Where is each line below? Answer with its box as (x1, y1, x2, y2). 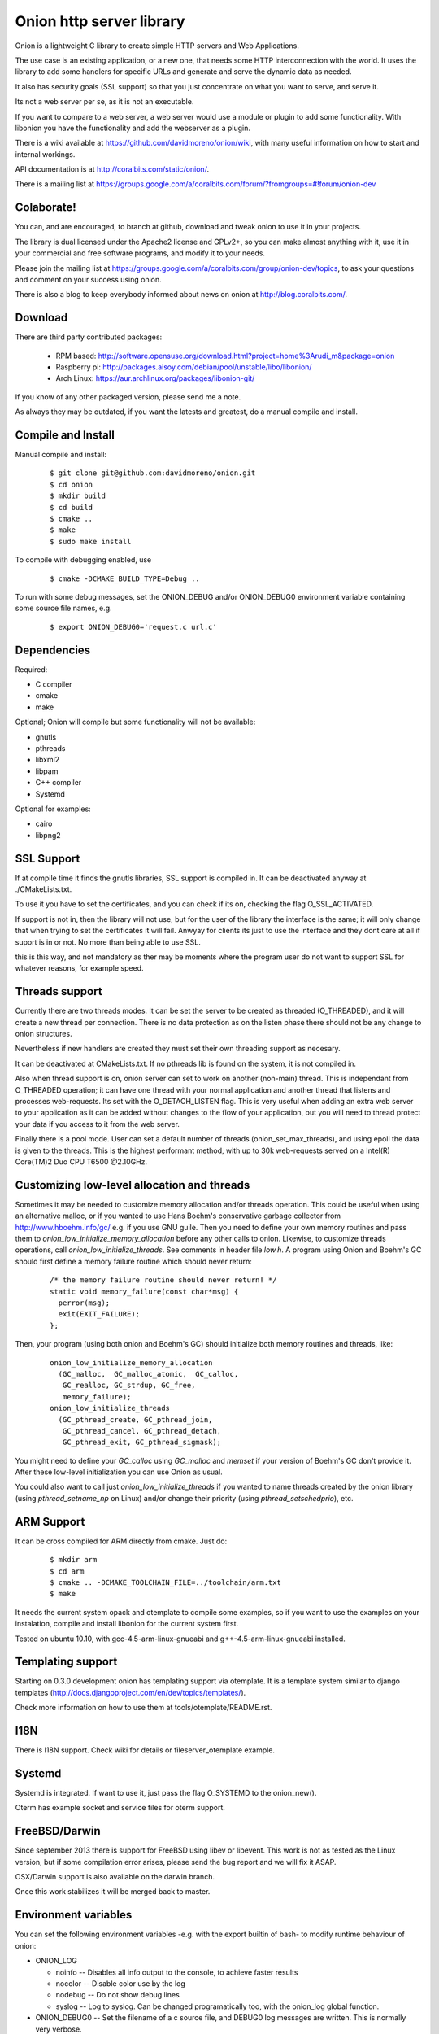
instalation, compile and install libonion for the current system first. (15, 1619, 239, 1629)
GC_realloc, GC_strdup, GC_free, (62, 1381, 196, 1390)
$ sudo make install (50, 537, 132, 546)
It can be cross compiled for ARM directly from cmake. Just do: (15, 1536, 228, 1546)
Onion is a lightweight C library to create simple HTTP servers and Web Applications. (15, 41, 300, 50)
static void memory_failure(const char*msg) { (50, 1286, 239, 1296)
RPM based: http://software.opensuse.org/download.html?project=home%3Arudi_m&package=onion (55, 351, 395, 360)
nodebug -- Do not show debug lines (55, 1990, 180, 2000)
